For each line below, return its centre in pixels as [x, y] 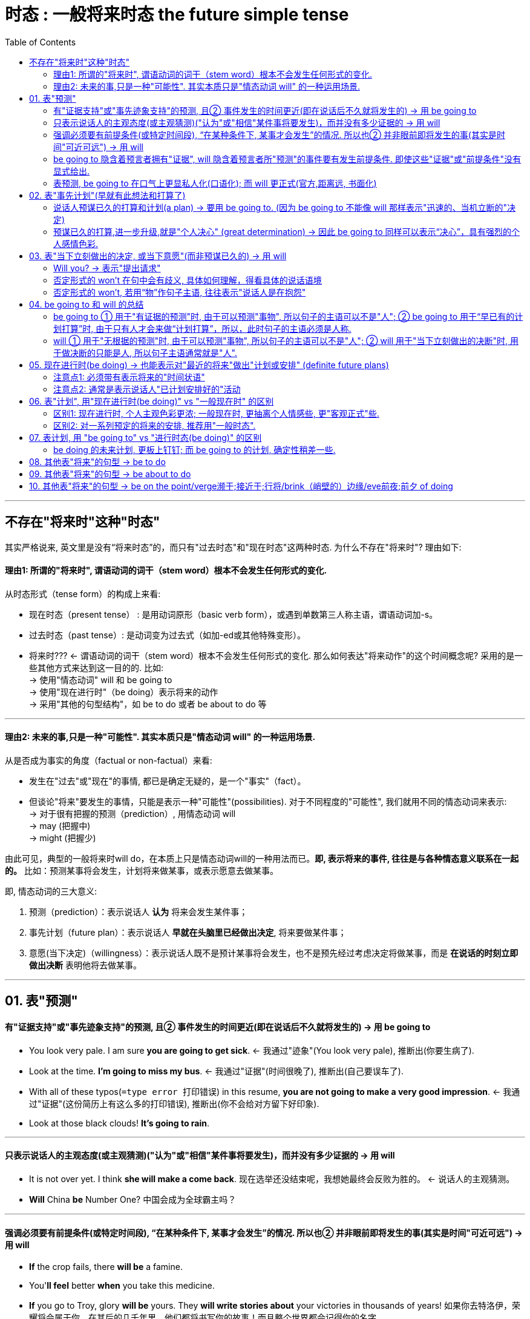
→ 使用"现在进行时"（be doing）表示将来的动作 [124, 692]
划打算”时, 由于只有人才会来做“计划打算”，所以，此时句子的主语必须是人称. [202, 328]
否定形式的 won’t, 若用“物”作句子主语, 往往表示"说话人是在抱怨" [180, 292]
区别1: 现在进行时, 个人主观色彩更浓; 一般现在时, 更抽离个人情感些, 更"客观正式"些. [216, 413]
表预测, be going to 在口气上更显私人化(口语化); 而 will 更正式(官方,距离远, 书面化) [215, 183]
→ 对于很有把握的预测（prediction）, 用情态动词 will [132, 814]
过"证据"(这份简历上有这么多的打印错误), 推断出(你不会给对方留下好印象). [174, 1103]
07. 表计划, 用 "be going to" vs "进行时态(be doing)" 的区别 [146, 437]
